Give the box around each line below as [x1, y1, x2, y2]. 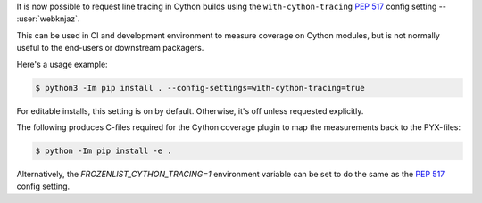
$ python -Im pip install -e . [35, 145, 173, 156]
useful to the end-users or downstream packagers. [16, 43, 204, 53]
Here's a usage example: [16, 59, 108, 69]
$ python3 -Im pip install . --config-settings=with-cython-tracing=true [35, 83, 365, 93]
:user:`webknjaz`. [16, 13, 80, 24]
